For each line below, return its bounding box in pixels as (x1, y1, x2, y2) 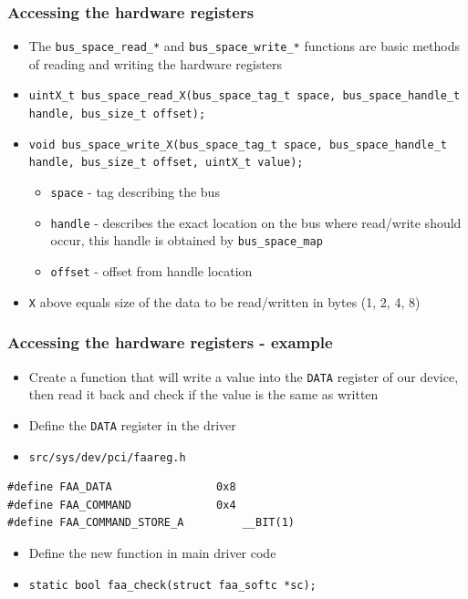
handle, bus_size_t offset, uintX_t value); (28, 156, 304, 170)
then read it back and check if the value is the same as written (28, 385, 379, 404)
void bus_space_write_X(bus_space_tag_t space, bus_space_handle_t (28, 138, 447, 151)
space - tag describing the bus (50, 182, 220, 201)
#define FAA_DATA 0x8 (7, 480, 236, 494)
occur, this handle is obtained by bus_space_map (50, 231, 323, 250)
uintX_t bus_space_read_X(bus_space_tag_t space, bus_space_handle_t (28, 89, 461, 103)
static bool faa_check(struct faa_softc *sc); (28, 578, 317, 592)
